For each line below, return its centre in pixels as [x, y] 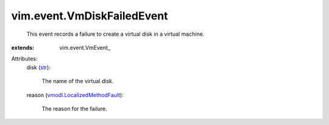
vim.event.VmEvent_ [85, 47]
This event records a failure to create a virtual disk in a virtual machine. [115, 34]
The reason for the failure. [75, 109]
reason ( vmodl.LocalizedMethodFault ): [75, 95]
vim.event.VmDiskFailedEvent [90, 16]
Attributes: [24, 59]
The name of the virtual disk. [78, 81]
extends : [23, 47]
